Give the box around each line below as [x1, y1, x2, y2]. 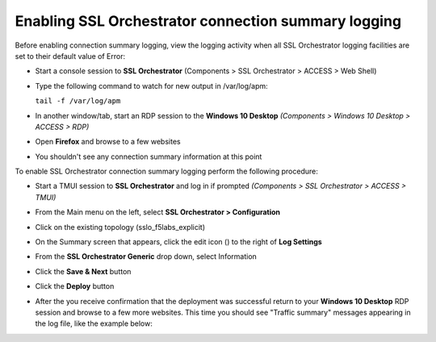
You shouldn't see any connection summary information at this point [35, 152, 262, 161]
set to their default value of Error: [15, 51, 125, 60]
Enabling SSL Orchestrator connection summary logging [15, 12, 402, 30]
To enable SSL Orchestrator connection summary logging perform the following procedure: [15, 166, 318, 177]
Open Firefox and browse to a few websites [35, 137, 181, 147]
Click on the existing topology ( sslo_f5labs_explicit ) [35, 222, 206, 231]
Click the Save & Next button [35, 266, 132, 276]
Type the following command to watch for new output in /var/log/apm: [35, 81, 268, 90]
